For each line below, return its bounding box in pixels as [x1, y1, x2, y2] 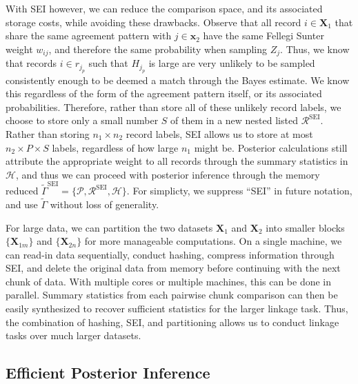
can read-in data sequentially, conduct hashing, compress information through [6, 247, 335, 261]
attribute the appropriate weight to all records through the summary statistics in [6, 154, 348, 168]
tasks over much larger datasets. [6, 328, 141, 343]
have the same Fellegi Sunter [203, 28, 324, 43]
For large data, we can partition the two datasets [6, 220, 213, 234]
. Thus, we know [280, 41, 350, 56]
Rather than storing [6, 127, 90, 141]
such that [88, 56, 128, 70]
